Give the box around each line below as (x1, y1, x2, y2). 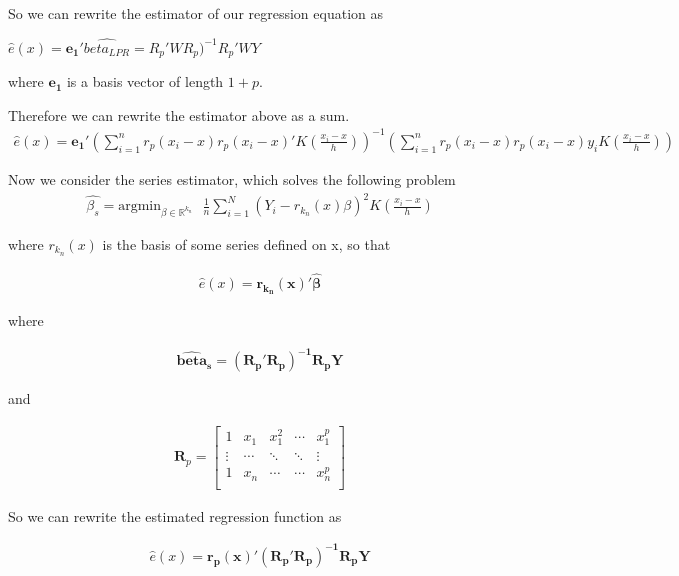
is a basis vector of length (66, 71, 224, 92)
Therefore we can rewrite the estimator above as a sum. (8, 104, 350, 125)
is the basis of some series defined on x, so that (102, 233, 391, 254)
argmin (118, 199, 162, 214)
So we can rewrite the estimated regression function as (8, 505, 342, 526)
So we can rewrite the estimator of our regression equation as (8, 3, 384, 23)
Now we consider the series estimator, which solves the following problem (8, 168, 456, 189)
